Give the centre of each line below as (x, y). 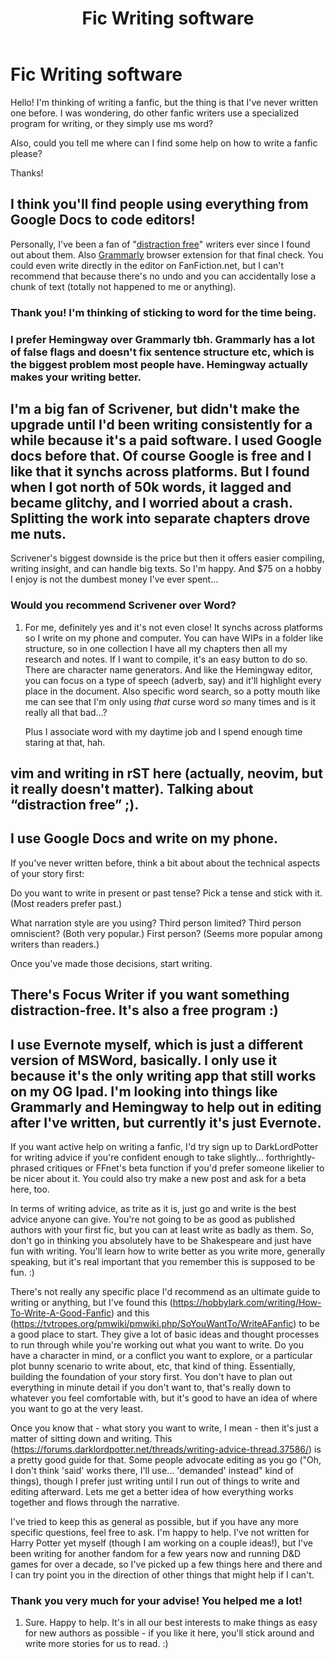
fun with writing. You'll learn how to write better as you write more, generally (168, 1251)
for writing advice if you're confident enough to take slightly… (137, 1158)
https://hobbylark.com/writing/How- (247, 1303)
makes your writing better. (76, 377)
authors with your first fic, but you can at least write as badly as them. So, (162, 1230)
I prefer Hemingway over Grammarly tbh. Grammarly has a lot (162, 339)
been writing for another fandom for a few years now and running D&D (156, 1554)
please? (26, 153)
